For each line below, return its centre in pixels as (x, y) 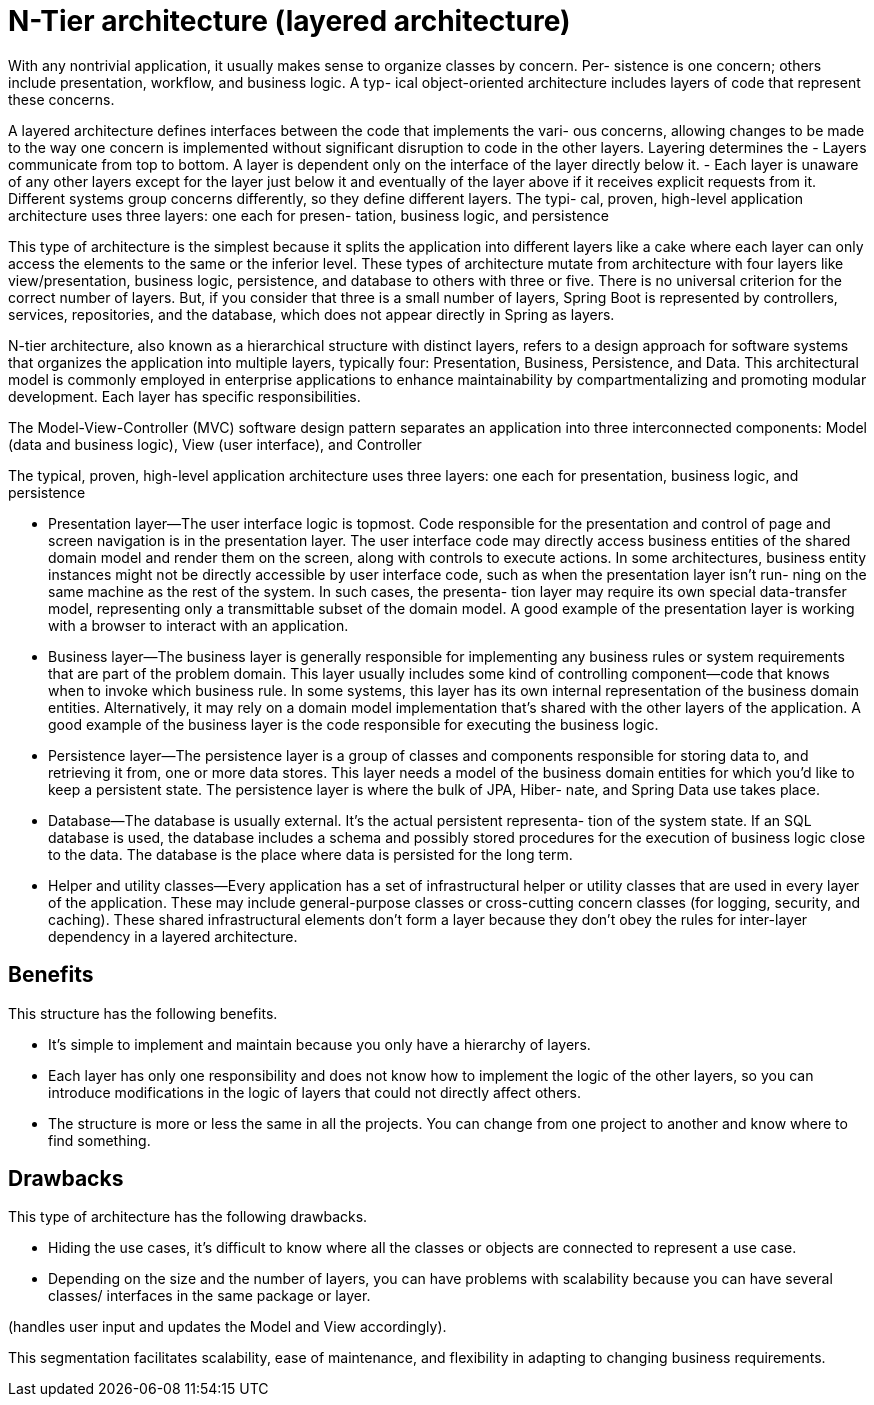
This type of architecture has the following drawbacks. (188, 1217)
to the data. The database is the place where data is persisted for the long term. (310, 854)
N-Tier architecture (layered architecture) (289, 21)
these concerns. (61, 99)
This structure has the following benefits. (143, 1013)
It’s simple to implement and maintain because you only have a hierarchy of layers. (319, 1044)
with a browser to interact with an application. (198, 625)
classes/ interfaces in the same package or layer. (209, 1296)
